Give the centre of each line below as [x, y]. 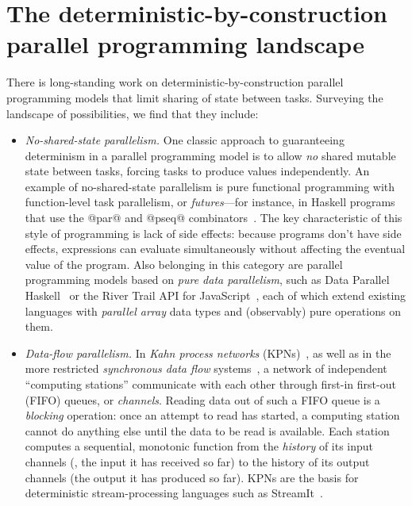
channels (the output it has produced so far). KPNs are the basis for [192, 477]
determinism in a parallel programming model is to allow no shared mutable [210, 155]
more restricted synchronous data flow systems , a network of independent [206, 368]
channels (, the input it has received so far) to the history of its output [197, 461]
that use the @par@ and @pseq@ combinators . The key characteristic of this [214, 218]
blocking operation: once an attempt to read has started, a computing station [212, 415]
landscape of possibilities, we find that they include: [133, 113]
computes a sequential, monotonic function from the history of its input [199, 446]
